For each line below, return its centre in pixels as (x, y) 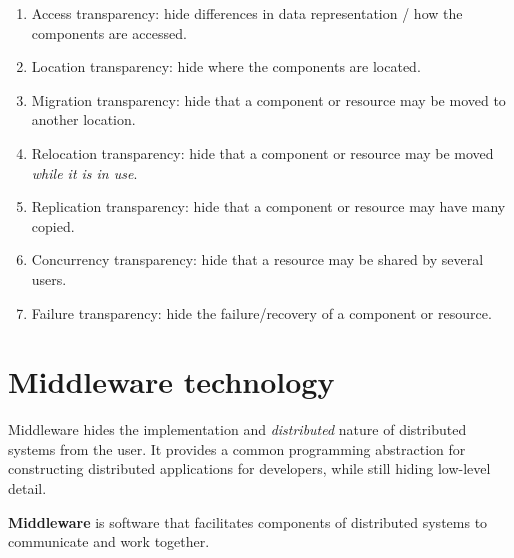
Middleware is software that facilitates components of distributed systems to (248, 521)
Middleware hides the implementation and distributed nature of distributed (237, 429)
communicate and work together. (109, 541)
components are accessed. (109, 32)
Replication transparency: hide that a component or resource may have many (268, 206)
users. (49, 278)
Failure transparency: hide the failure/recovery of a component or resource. (261, 312)
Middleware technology (171, 381)
